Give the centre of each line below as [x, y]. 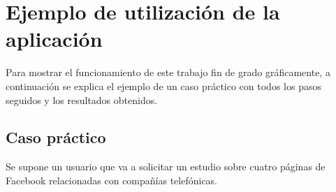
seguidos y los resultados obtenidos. [82, 99]
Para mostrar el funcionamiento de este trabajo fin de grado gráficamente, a [168, 72]
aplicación [54, 39]
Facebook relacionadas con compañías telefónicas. [112, 180]
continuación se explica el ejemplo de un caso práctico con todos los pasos [163, 86]
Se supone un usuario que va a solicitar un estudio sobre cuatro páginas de [166, 167]
